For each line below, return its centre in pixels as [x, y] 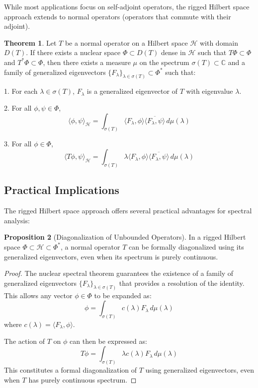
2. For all [18, 108]
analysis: [17, 220]
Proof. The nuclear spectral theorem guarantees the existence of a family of [119, 273]
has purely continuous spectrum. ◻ [83, 379]
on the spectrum [164, 62]
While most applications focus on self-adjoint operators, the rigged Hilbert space [127, 6]
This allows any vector [38, 295]
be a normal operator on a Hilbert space [126, 42]
